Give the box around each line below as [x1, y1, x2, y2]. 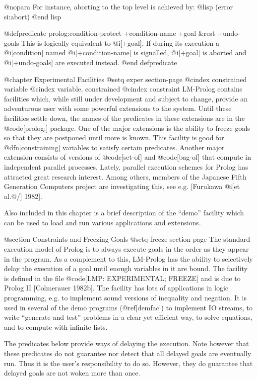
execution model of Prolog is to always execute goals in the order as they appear [4, 244, 249, 254]
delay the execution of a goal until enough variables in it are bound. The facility [4, 263, 248, 274]
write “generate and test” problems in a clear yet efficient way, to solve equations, [4, 312, 253, 322]
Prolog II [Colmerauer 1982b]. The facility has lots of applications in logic [4, 283, 229, 293]
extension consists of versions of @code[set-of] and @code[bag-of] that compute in [4, 152, 251, 162]
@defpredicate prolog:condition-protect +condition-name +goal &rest [4, 28, 215, 38]
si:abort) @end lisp [4, 11, 61, 21]
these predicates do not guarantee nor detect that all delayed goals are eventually [4, 348, 252, 358]
